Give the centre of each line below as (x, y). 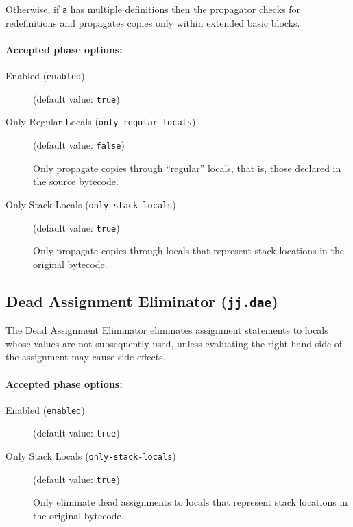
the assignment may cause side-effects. (86, 357)
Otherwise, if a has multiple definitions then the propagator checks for (153, 9)
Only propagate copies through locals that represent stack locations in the (188, 250)
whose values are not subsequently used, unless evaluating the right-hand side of (174, 343)
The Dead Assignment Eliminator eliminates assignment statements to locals (167, 330)
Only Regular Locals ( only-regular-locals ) (101, 122)
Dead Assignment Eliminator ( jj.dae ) (142, 301)
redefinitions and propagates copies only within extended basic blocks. (153, 22)
